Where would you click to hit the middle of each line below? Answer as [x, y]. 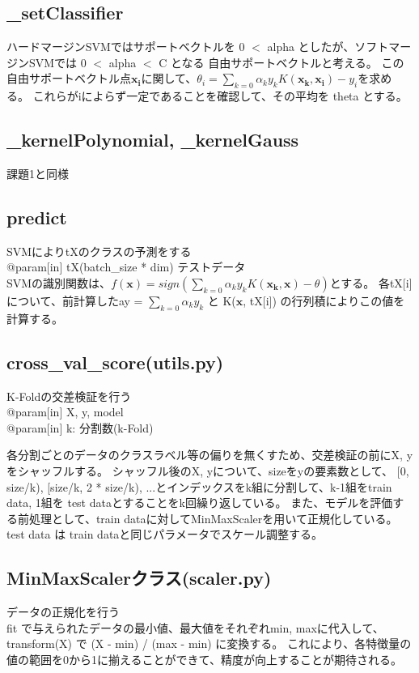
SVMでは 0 [57, 62]
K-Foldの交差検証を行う [69, 396]
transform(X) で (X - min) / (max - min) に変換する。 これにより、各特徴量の [209, 643]
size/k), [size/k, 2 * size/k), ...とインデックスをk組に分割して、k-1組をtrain [199, 486]
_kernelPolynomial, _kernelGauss [153, 140]
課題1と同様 [38, 173]
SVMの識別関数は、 [59, 282]
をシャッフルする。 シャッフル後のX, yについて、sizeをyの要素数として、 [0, [208, 470]
